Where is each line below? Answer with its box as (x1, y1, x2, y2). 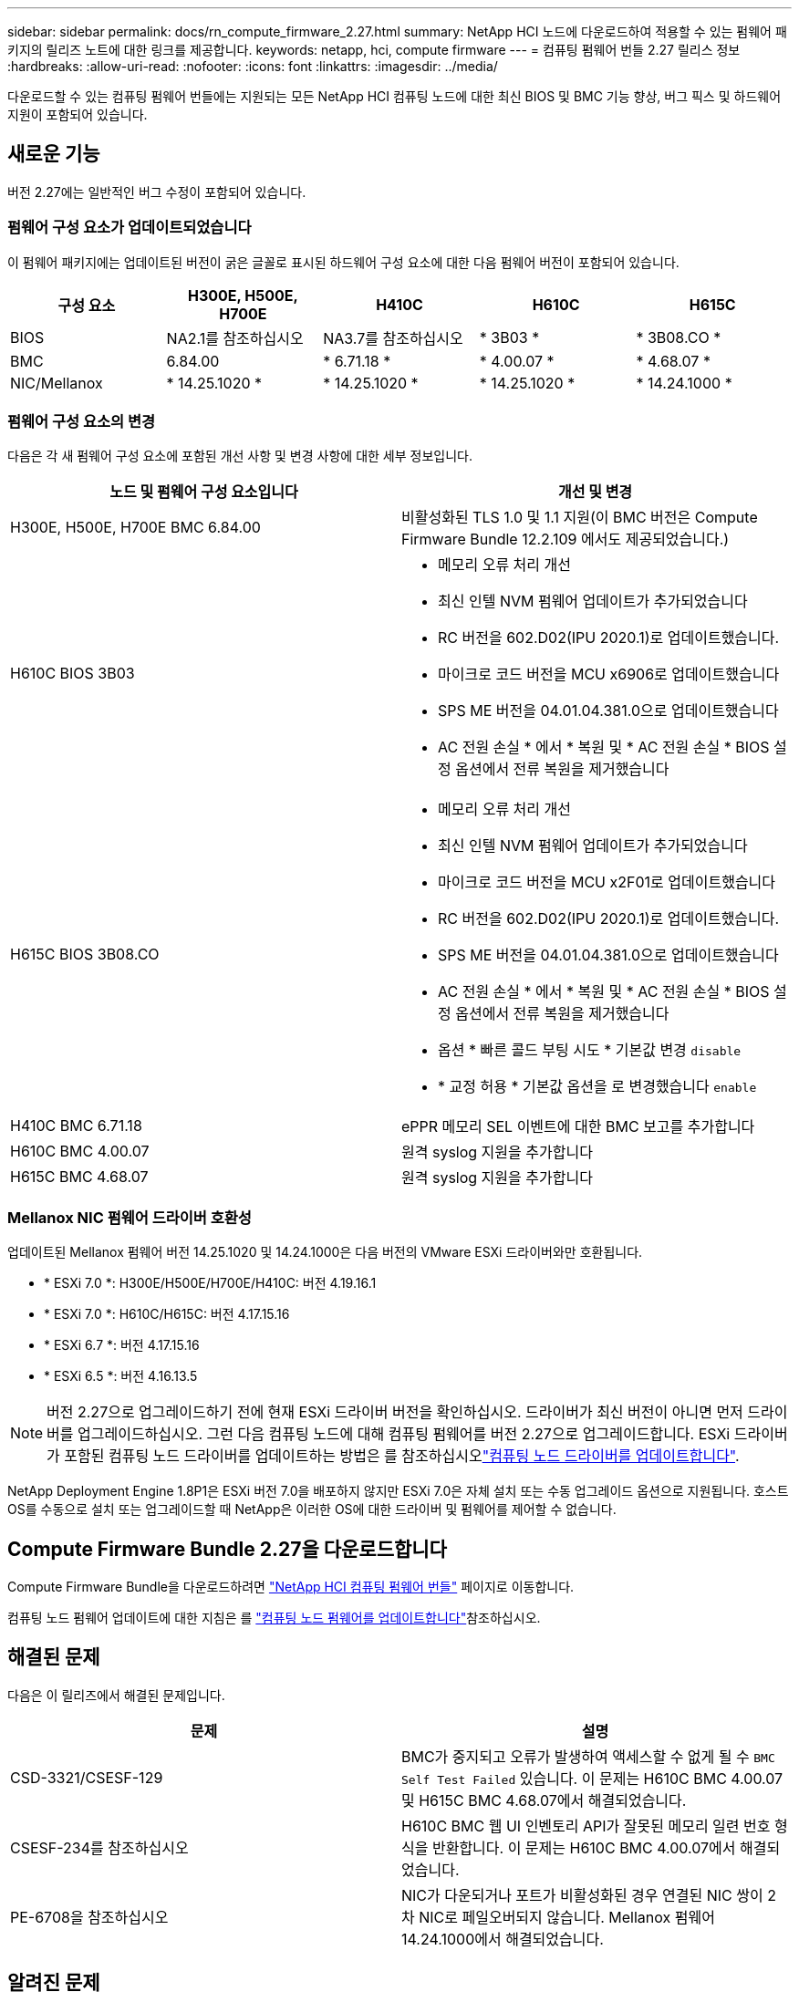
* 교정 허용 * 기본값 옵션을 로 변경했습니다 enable (438, 1077, 757, 1096)
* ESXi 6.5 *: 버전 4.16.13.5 (44, 1368, 198, 1385)
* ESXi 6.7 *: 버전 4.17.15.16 (44, 1337, 200, 1354)
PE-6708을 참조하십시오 (10, 1907, 169, 1926)
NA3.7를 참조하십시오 (323, 328, 463, 348)
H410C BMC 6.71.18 (10, 1116, 142, 1136)
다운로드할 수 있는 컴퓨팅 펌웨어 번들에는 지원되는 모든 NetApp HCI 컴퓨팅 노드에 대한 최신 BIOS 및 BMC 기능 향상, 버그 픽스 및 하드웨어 (7, 88, 782, 104)
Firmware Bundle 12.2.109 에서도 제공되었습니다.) (401, 530, 730, 549)
